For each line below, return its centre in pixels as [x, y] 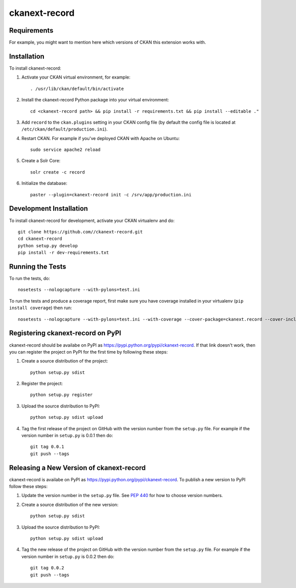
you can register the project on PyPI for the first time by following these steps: [88, 352]
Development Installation [49, 208]
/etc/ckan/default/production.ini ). [65, 129]
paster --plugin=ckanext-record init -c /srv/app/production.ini [111, 195]
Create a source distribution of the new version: [70, 504]
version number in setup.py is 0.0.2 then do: [68, 556]
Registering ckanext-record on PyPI [65, 333]
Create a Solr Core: [41, 161]
